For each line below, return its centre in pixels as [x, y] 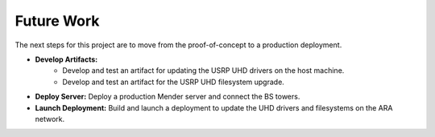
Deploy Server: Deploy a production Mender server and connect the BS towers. [168, 97]
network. [50, 119]
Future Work [57, 21]
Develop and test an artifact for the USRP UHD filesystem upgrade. [174, 82]
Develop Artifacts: [66, 59]
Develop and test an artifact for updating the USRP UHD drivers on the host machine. [203, 71]
